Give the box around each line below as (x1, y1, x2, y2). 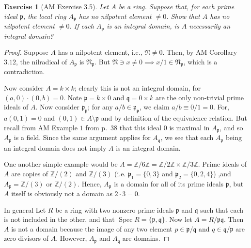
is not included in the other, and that (4, 214, 115, 224)
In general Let (4, 204, 46, 215)
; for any (88, 102, 113, 112)
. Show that (166, 11, 200, 21)
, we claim (139, 102, 170, 112)
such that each (200, 204, 243, 215)
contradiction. (4, 66, 45, 77)
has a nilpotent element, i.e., (58, 47, 142, 57)
